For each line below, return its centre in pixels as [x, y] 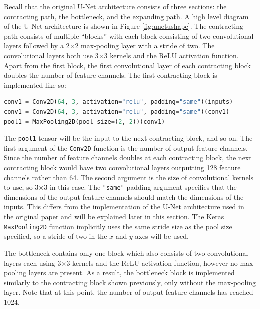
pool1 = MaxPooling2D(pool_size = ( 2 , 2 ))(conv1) [85, 122]
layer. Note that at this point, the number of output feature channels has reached [129, 292]
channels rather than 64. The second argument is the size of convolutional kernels [129, 177]
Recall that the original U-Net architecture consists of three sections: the [115, 6]
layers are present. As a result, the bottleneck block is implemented [132, 273]
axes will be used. [162, 236]
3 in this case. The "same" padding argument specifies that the [140, 187]
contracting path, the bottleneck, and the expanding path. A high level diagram [126, 16]
